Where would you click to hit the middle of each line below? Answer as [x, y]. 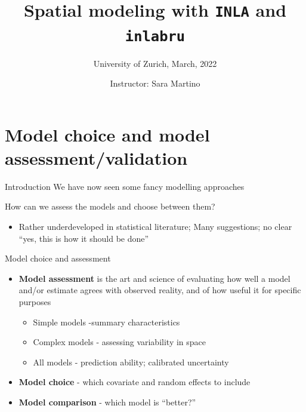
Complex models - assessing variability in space [120, 342]
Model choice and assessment [58, 258]
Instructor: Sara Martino [155, 83]
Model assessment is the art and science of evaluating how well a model [154, 278]
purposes [35, 302]
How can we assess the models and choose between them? [110, 206]
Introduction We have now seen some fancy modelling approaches [125, 186]
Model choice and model [107, 134]
